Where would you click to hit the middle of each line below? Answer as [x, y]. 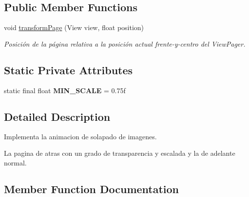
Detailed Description [57, 116]
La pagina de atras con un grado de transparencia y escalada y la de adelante [120, 153]
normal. [15, 162]
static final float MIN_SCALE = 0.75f [65, 90]
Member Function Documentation [92, 189]
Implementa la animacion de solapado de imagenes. [80, 137]
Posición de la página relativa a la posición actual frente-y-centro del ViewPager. [125, 43]
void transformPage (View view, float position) [74, 27]
